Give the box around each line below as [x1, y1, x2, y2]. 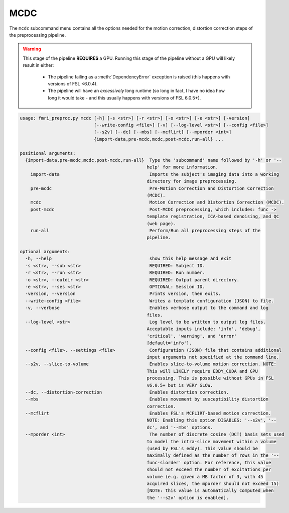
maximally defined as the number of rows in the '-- [147, 453, 279, 458]
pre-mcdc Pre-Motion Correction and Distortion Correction [30, 185, 274, 191]
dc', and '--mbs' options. [147, 425, 213, 430]
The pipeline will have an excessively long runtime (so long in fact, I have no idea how [48, 88, 225, 94]
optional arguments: [20, 249, 70, 255]
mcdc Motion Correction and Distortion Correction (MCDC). [30, 199, 284, 206]
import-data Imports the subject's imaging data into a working [30, 171, 279, 177]
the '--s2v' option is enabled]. [147, 495, 229, 500]
